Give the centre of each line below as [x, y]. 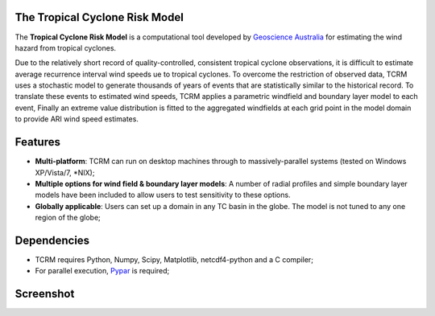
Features [37, 142]
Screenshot [45, 294]
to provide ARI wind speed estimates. [77, 119]
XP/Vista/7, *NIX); [65, 172]
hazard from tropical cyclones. [66, 47]
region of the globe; [68, 218]
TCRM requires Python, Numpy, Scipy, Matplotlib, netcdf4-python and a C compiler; [174, 260]
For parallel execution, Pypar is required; [102, 271]
